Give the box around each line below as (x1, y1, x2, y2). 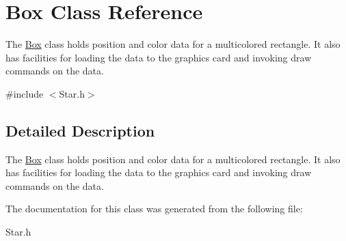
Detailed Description (5, 119, 155, 141)
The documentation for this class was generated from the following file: (5, 201, 303, 216)
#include (5, 86, 44, 100)
